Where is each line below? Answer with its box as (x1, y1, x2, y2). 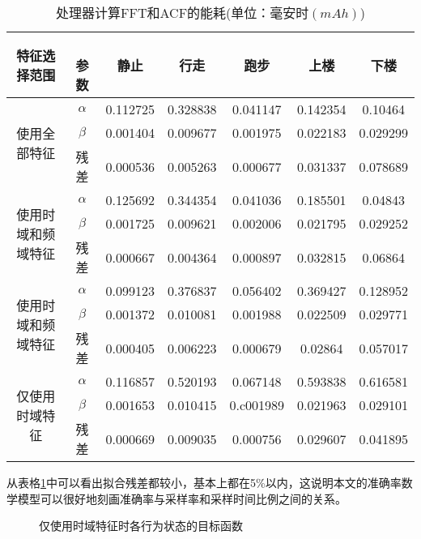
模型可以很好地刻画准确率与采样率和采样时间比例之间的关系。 (17, 490, 347, 507)
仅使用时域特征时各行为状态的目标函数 (39, 517, 243, 534)
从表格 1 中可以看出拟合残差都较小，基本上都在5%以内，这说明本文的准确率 (6, 474, 402, 490)
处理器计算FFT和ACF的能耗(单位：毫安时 (56, 3, 309, 22)
